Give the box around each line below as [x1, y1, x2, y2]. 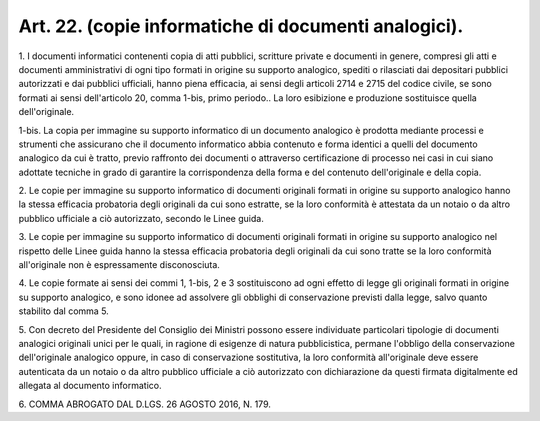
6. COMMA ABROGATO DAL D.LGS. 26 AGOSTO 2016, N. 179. [18, 398, 272, 410]
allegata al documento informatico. [18, 380, 162, 392]
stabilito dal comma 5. [18, 305, 109, 317]
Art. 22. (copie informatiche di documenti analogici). [18, 15, 464, 37]
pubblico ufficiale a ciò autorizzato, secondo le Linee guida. [18, 212, 264, 224]
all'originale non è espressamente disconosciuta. [18, 259, 220, 271]
